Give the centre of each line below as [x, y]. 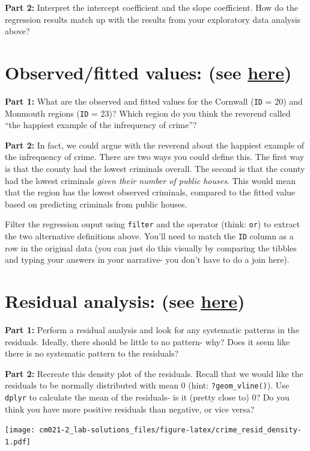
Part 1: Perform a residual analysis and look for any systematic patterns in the [152, 330]
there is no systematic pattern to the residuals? [92, 353]
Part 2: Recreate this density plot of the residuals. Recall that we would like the [154, 373]
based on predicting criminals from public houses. [96, 204]
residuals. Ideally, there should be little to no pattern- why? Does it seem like [147, 341]
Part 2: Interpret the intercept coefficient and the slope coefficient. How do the [151, 7]
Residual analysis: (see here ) [125, 301]
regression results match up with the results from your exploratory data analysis [153, 19]
